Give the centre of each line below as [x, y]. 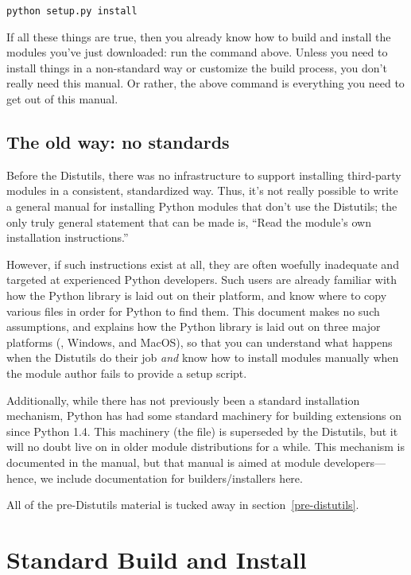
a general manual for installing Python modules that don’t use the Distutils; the [202, 206]
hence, [22, 478]
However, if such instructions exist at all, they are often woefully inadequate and [203, 264]
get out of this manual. [62, 99]
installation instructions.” [68, 237]
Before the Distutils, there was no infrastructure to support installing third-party [204, 175]
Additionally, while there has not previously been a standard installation [183, 400]
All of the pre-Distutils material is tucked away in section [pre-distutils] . [183, 505]
